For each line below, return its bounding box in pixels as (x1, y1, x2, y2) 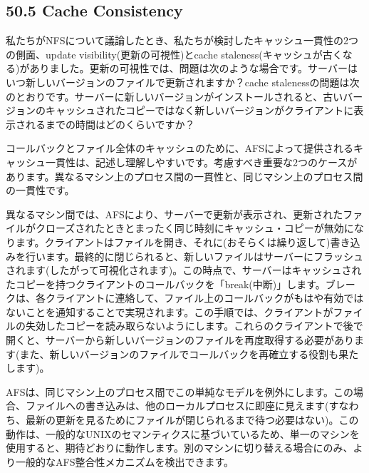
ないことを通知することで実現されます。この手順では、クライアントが (6, 304, 333, 319)
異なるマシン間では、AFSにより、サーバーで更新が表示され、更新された (6, 206, 343, 221)
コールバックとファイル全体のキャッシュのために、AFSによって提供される (6, 141, 353, 156)
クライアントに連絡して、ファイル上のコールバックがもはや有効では (45, 290, 364, 305)
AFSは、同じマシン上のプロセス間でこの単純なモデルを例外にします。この (6, 384, 354, 399)
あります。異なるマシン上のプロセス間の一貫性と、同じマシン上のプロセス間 (6, 168, 363, 183)
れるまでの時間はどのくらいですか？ (25, 116, 195, 131)
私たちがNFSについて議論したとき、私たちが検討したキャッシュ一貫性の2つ (6, 33, 359, 48)
